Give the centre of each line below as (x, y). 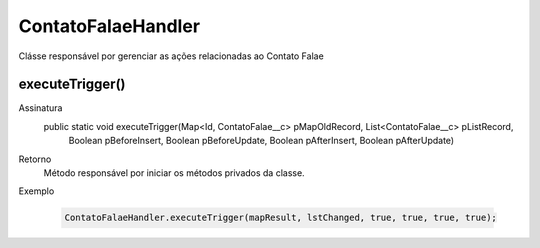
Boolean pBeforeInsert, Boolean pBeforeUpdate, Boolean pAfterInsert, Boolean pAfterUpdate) (261, 141)
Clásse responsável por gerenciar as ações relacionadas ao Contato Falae (171, 56)
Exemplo (36, 191)
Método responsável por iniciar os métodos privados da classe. (174, 173)
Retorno (35, 159)
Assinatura (40, 108)
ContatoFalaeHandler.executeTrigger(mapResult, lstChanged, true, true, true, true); (280, 218)
